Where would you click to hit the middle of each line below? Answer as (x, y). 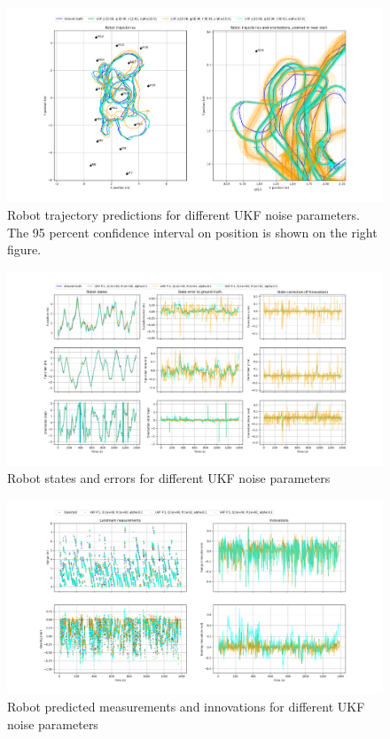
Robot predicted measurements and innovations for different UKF (186, 707)
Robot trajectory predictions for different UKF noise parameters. (183, 215)
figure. (24, 249)
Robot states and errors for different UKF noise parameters (169, 478)
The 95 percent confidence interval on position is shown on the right (192, 232)
